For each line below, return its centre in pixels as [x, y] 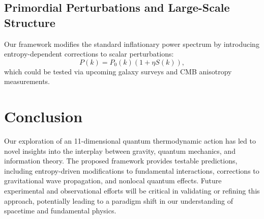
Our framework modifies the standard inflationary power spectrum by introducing [132, 44]
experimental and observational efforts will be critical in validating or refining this [132, 191]
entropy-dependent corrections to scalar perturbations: [89, 54]
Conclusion [43, 116]
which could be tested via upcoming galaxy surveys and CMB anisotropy [118, 71]
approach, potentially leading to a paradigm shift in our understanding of [119, 200]
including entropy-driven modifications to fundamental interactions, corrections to [132, 170]
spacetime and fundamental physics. [60, 211]
